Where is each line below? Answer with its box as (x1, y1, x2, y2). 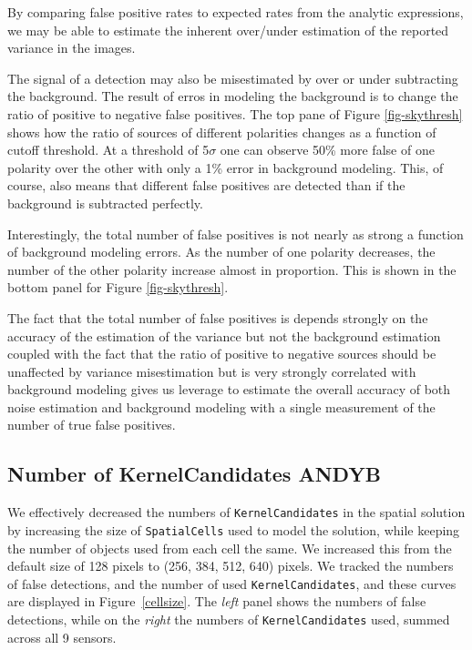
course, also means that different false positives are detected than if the (7, 176, 405, 195)
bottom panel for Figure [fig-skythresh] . (7, 278, 229, 297)
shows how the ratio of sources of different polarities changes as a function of (7, 122, 436, 141)
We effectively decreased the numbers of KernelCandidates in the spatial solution (7, 503, 466, 522)
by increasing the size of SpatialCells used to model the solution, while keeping (7, 520, 460, 539)
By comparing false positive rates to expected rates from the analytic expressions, (7, 3, 464, 21)
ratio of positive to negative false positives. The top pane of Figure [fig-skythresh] (7, 104, 463, 123)
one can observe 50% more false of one (220, 140, 435, 159)
